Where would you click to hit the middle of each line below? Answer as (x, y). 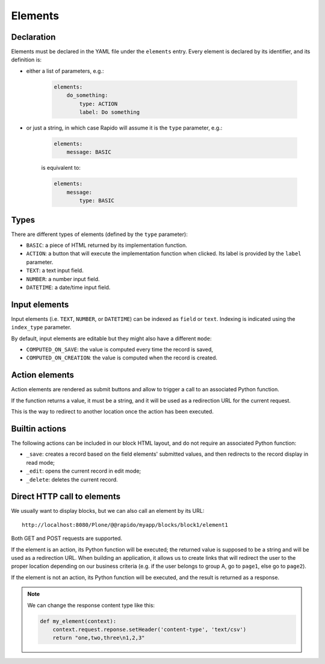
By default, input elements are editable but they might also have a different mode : (111, 338)
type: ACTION (98, 104)
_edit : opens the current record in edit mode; (84, 471)
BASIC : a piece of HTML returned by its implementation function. (107, 245)
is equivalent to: (61, 168)
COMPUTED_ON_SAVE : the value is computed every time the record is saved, (120, 350)
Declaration (33, 37)
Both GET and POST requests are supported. (67, 538)
